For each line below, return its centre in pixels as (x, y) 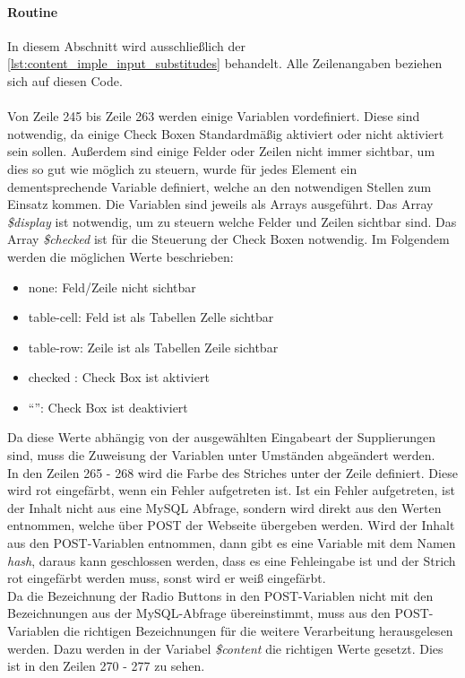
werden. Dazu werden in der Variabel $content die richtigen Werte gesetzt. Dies (225, 648)
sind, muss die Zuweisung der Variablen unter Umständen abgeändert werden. (221, 455)
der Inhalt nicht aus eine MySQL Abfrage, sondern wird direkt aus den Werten (224, 507)
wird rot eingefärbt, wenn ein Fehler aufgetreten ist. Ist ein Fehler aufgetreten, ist (231, 490)
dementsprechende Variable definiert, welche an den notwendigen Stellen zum (220, 186)
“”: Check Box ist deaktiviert (108, 407)
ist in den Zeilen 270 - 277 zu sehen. (106, 666)
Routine (33, 11)
